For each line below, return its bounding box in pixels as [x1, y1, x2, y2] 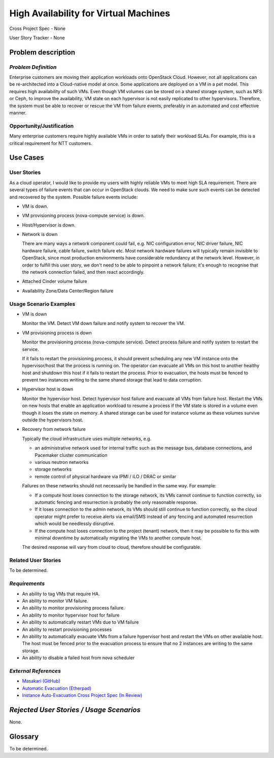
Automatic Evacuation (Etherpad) [22, 685, 91, 691]
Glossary [9, 732, 39, 741]
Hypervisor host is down [22, 386, 74, 392]
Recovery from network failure [22, 426, 86, 432]
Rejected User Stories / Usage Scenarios [9, 705, 141, 714]
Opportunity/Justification [9, 122, 74, 129]
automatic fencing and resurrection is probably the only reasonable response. [35, 499, 197, 505]
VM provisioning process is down [22, 330, 92, 336]
